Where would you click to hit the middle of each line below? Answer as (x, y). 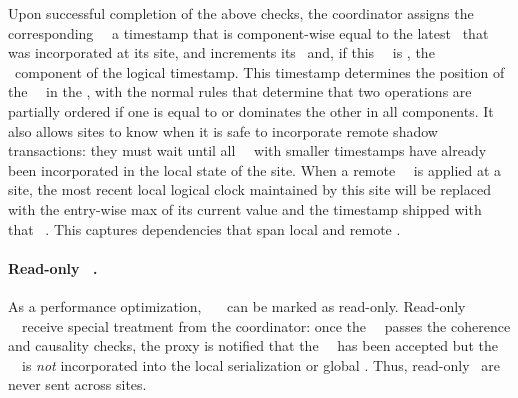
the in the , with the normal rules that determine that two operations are (240, 91)
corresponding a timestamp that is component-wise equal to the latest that (248, 32)
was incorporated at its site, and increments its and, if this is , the (221, 52)
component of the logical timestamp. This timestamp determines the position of (259, 71)
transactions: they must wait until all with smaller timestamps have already (247, 150)
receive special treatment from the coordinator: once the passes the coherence (266, 325)
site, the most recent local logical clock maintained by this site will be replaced (249, 189)
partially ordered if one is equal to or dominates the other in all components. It (251, 110)
